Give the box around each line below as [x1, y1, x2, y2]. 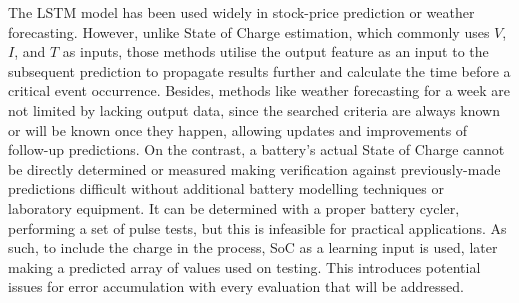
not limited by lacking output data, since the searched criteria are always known [8, 99, 500, 120]
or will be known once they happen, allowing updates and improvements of [8, 119, 468, 140]
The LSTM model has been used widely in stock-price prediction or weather [8, 2, 475, 22]
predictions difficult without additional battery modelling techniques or [8, 178, 444, 199]
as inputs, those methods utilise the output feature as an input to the [62, 41, 489, 62]
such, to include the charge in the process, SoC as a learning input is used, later [8, 237, 498, 258]
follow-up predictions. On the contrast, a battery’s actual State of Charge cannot [8, 139, 505, 160]
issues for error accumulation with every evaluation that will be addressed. [8, 276, 465, 297]
